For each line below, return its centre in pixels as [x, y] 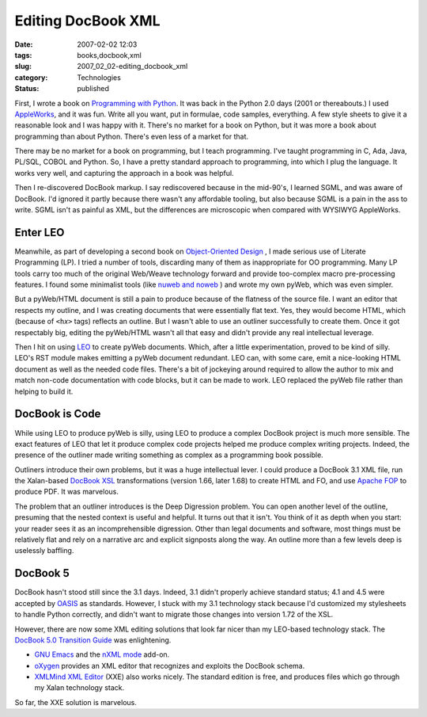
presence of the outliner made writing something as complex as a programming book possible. [169, 455]
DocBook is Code [58, 414]
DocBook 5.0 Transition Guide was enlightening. [93, 640]
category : [31, 77]
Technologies [99, 77]
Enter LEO [40, 233]
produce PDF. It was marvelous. [66, 492]
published [93, 89]
